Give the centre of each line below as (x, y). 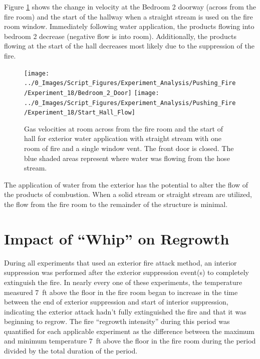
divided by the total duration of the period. (71, 351)
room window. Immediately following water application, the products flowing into (129, 26)
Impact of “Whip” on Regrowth (117, 238)
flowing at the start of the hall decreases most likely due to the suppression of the (129, 46)
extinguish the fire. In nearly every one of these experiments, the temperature (123, 282)
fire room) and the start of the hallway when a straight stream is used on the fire (128, 16)
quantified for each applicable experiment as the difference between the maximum (129, 331)
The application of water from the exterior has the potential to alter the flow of (126, 184)
